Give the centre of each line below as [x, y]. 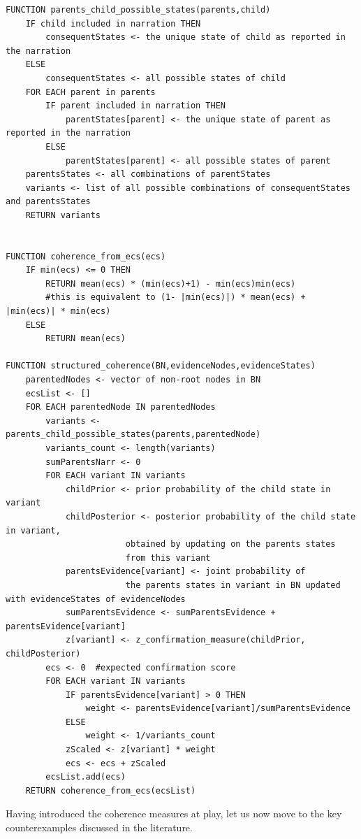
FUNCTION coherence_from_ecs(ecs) [86, 256]
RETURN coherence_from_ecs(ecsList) [111, 790]
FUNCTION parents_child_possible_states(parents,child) [138, 10]
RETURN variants [63, 215]
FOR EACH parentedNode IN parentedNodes [120, 407]
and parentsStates [48, 202]
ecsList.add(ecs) [86, 777]
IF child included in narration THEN [113, 23]
